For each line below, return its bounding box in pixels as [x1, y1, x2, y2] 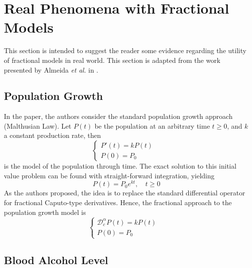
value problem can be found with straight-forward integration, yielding [4, 170, 215, 180]
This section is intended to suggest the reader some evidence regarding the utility [4, 45, 247, 56]
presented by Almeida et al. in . [4, 64, 98, 75]
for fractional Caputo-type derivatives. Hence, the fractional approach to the [4, 197, 232, 207]
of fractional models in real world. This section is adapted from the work [4, 55, 221, 65]
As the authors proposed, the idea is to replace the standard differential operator [4, 188, 245, 198]
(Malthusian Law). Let [4, 120, 72, 131]
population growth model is [4, 207, 86, 217]
